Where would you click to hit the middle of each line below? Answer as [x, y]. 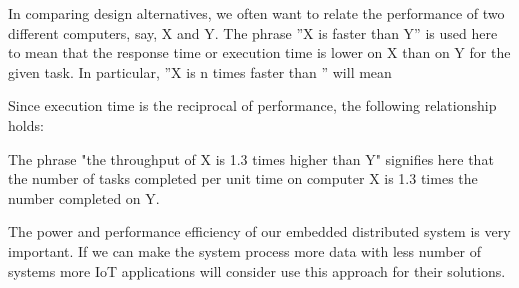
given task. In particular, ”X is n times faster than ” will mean [200, 71]
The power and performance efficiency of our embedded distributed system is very [259, 231]
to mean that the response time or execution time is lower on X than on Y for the [259, 52]
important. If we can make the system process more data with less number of [245, 250]
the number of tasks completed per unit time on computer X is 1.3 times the [243, 178]
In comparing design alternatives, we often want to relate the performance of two [256, 13]
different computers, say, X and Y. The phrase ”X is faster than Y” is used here [253, 32]
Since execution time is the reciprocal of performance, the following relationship [252, 105]
